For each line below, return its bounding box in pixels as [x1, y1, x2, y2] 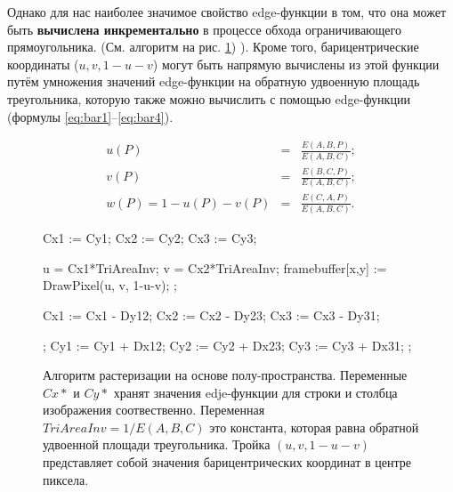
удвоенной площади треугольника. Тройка [43, 435, 271, 454]
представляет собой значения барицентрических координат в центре [43, 453, 411, 472]
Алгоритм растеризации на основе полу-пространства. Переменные [43, 366, 408, 384]
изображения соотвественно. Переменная [43, 400, 265, 419]
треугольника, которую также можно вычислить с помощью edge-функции [7, 89, 410, 108]
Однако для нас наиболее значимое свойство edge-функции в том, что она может [7, 3, 447, 20]
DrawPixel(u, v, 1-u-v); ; [43, 276, 177, 294]
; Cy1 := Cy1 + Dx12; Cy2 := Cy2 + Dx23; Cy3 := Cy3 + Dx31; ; [43, 335, 412, 354]
